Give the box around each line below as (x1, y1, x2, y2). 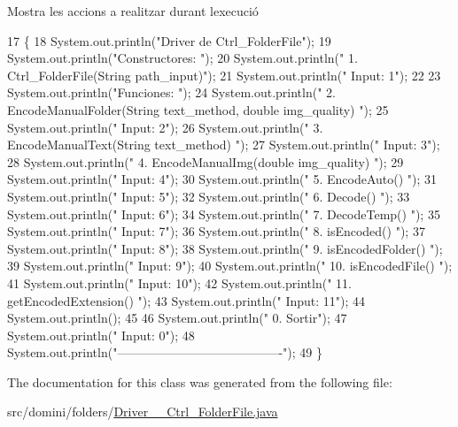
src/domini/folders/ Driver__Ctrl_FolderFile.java (7, 402, 278, 421)
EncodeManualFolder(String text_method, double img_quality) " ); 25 (7, 100, 389, 118)
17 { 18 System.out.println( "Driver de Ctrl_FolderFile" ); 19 (7, 31, 331, 50)
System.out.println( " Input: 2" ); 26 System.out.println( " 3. (7, 118, 323, 136)
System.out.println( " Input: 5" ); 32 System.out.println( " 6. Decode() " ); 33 (7, 187, 410, 205)
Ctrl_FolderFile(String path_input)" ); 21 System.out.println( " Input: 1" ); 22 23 (7, 65, 441, 84)
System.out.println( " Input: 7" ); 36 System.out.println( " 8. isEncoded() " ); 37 (7, 222, 425, 240)
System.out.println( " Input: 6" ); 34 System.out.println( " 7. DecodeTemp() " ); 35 (7, 204, 440, 223)
